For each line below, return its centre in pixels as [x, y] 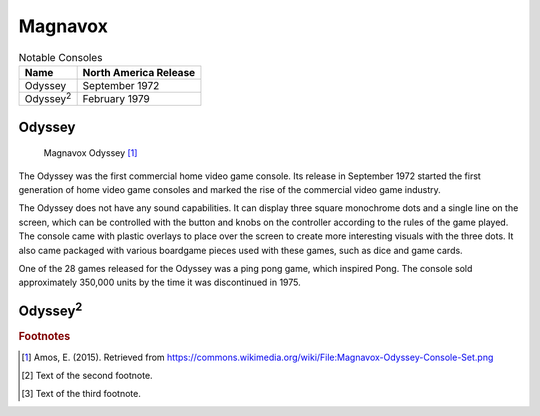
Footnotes [44, 337]
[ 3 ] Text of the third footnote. [81, 394]
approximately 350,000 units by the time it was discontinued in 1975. [160, 282]
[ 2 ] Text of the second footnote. [87, 375]
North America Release [139, 72]
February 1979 [116, 99]
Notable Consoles [60, 57]
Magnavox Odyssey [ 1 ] [90, 153]
